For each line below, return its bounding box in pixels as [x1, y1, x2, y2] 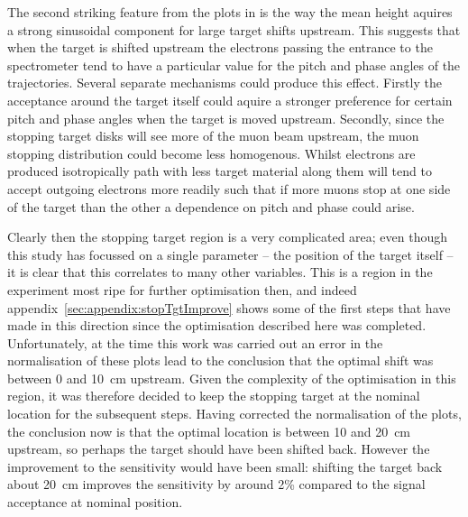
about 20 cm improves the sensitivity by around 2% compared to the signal [7, 475, 426, 494]
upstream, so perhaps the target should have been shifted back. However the [7, 439, 430, 458]
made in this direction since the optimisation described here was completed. [7, 316, 427, 335]
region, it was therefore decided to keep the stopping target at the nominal [7, 386, 420, 405]
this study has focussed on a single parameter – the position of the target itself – [7, 245, 454, 263]
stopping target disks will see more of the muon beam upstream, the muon [7, 126, 419, 145]
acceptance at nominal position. [7, 493, 183, 512]
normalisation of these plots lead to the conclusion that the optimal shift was [7, 351, 434, 370]
